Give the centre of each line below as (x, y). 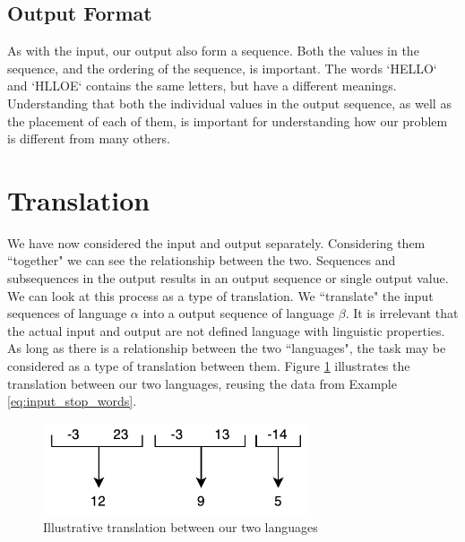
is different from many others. (89, 138)
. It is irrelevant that (402, 313)
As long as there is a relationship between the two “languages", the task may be (227, 348)
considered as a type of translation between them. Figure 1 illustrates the (209, 366)
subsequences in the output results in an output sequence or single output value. (228, 278)
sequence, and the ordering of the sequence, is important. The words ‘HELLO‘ (222, 68)
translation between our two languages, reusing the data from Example (202, 383)
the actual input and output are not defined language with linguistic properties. (226, 330)
